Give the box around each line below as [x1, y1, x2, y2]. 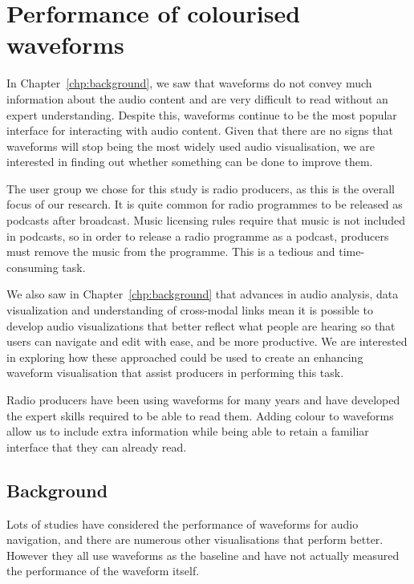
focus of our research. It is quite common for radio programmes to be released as [6, 196, 403, 213]
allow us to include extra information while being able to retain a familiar [6, 423, 369, 440]
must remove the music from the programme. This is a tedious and [6, 243, 335, 260]
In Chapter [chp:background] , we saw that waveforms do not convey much [6, 75, 372, 91]
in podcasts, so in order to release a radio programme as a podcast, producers [6, 227, 389, 244]
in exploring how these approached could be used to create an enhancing [6, 348, 363, 365]
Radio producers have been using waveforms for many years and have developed [6, 391, 400, 408]
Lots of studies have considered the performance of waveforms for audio [6, 515, 359, 532]
